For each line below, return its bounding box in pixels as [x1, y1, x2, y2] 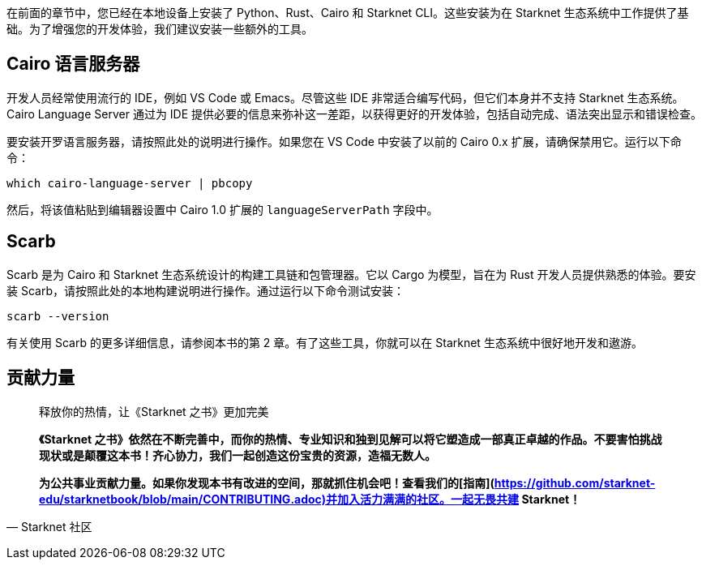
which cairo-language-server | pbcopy [6, 176, 253, 190]
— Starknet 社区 [6, 519, 92, 534]
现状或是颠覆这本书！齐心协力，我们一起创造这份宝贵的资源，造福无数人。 [39, 448, 436, 462]
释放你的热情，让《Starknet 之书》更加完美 [39, 404, 269, 418]
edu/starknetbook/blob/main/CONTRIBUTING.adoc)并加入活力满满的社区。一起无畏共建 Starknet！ [39, 491, 581, 506]
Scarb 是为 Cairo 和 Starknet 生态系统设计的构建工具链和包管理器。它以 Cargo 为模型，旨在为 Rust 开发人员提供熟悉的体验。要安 [6, 267, 696, 281]
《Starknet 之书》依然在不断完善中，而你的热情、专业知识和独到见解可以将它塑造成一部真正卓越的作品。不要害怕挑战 [39, 431, 662, 446]
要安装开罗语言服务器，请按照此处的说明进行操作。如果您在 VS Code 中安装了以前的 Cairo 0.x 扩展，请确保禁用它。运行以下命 [6, 134, 682, 148]
